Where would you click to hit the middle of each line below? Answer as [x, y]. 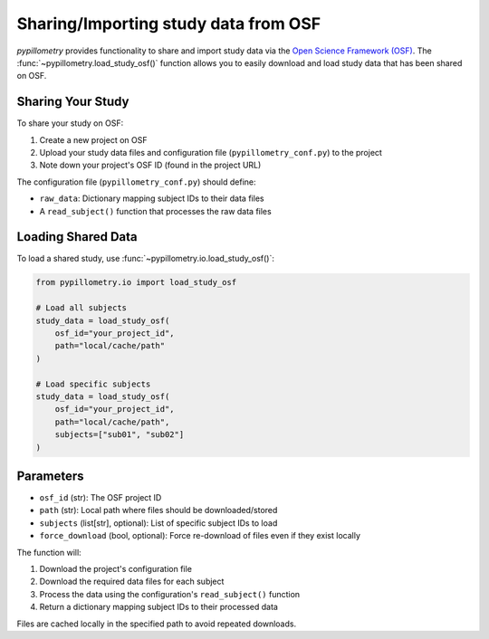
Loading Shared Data [77, 237]
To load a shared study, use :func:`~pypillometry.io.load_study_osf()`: [146, 259]
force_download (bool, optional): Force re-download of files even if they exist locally [200, 536]
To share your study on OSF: [70, 123]
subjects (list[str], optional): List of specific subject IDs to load [158, 523]
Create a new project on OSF [93, 139]
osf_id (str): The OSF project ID [101, 498]
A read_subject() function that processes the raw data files [155, 211]
